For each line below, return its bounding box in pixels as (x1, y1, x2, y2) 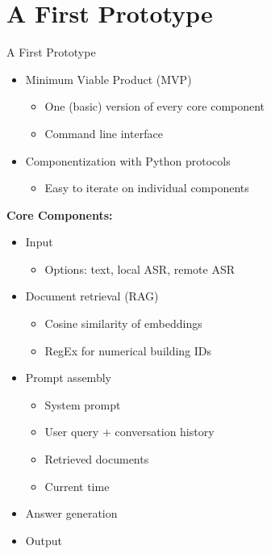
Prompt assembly (25, 369, 111, 386)
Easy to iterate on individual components (44, 179, 249, 196)
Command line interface (44, 124, 163, 141)
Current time (44, 477, 110, 494)
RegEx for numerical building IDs (44, 342, 212, 359)
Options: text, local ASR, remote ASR (44, 260, 235, 277)
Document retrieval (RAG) (25, 287, 159, 304)
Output (25, 531, 62, 548)
